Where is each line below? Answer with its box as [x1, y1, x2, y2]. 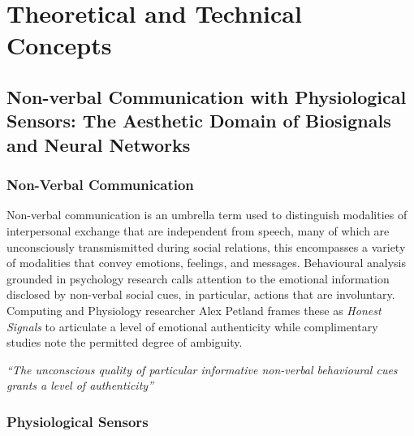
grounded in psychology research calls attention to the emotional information [6, 270, 390, 287]
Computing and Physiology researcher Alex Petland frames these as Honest [6, 301, 382, 318]
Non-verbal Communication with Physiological [6, 84, 407, 109]
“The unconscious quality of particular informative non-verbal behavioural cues [6, 360, 398, 378]
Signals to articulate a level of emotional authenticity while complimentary [6, 317, 378, 335]
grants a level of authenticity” [6, 377, 153, 394]
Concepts [6, 28, 112, 62]
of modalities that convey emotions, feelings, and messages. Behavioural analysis [6, 254, 406, 271]
